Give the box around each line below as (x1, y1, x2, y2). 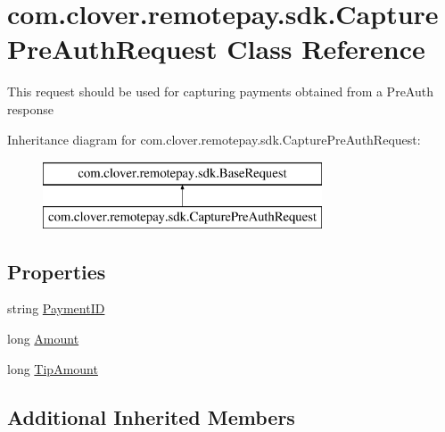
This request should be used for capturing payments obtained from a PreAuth (7, 82, 433, 101)
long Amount (7, 329, 79, 348)
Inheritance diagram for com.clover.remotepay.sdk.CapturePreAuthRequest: (7, 129, 421, 148)
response (7, 99, 54, 118)
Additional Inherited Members (7, 403, 295, 430)
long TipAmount (7, 359, 98, 378)
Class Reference (227, 30, 425, 67)
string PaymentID (7, 299, 105, 318)
